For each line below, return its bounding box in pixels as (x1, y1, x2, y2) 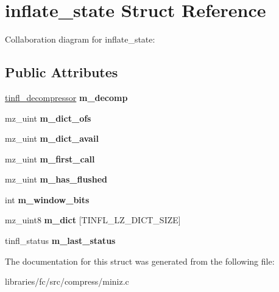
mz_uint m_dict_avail (5, 132, 99, 145)
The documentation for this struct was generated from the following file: (5, 254, 275, 267)
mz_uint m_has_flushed (5, 173, 107, 186)
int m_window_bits (5, 193, 90, 206)
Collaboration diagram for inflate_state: (5, 33, 155, 46)
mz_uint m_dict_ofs (5, 111, 91, 124)
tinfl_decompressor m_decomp (5, 91, 128, 103)
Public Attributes (5, 63, 118, 82)
